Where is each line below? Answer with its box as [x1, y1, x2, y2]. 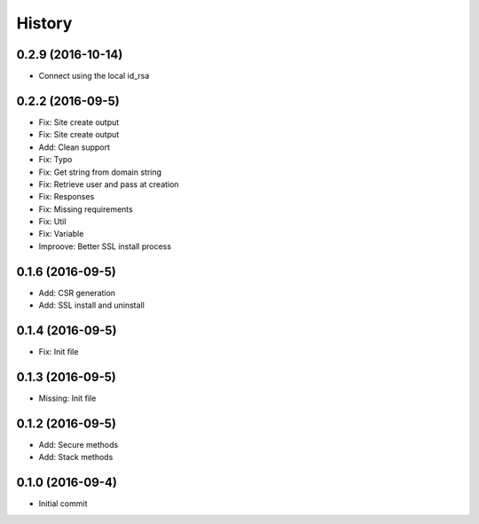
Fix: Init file [38, 347, 79, 357]
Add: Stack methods [38, 452, 114, 463]
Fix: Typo [38, 154, 73, 165]
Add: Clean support [38, 142, 111, 153]
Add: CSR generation [38, 287, 115, 298]
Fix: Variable [38, 229, 84, 239]
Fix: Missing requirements [38, 204, 133, 215]
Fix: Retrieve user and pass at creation [38, 178, 179, 190]
